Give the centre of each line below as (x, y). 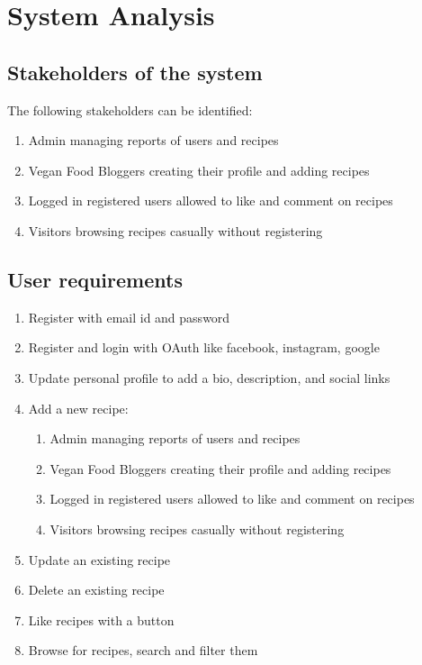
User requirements (95, 279)
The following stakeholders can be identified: (130, 109)
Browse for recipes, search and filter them (143, 650)
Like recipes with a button (101, 619)
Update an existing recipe (99, 559)
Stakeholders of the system (135, 72)
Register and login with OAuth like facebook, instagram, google (204, 347)
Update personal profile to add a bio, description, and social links (209, 377)
